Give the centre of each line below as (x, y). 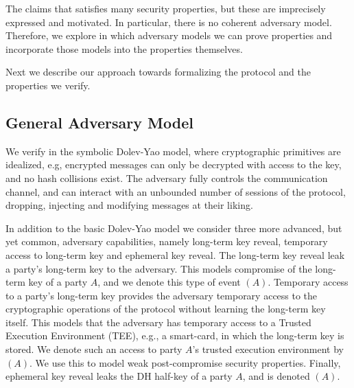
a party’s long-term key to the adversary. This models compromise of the (159, 268)
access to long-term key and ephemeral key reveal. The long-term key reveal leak (175, 254)
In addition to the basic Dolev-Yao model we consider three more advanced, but (174, 228)
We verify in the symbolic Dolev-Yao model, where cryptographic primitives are (173, 151)
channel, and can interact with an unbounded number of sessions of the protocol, (176, 191)
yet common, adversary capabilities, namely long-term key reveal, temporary (167, 241)
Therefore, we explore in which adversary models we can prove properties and (169, 35)
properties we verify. (48, 85)
